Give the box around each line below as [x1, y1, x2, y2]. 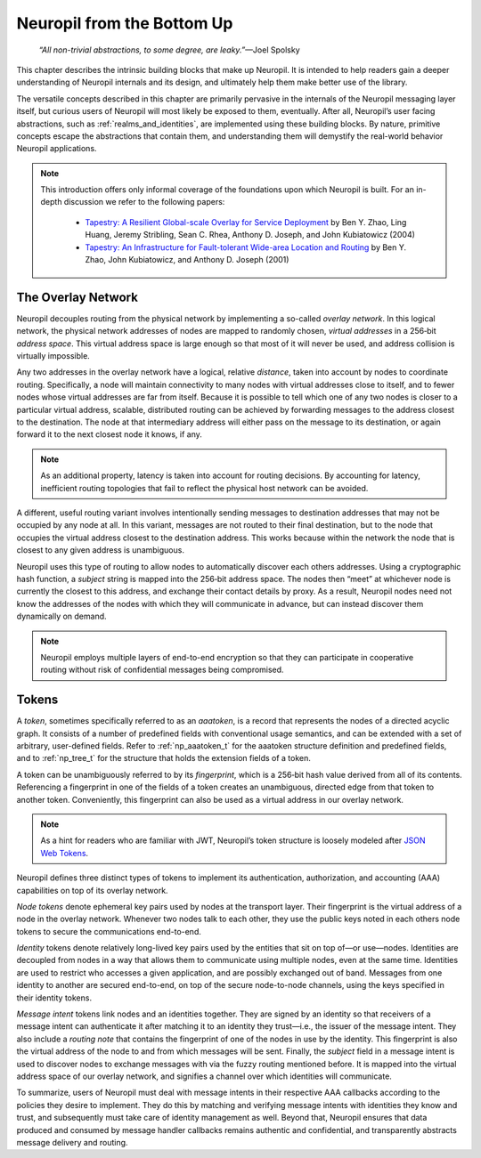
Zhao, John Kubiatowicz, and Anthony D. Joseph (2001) [85, 255, 289, 265]
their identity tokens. [16, 992, 93, 1003]
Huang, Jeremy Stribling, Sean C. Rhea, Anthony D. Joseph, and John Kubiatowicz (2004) [85, 230, 416, 240]
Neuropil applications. [16, 143, 97, 154]
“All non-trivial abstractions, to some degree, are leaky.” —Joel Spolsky [38, 45, 300, 55]
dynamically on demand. [16, 611, 107, 622]
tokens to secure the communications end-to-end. [16, 926, 202, 936]
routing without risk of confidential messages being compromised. [40, 664, 284, 676]
